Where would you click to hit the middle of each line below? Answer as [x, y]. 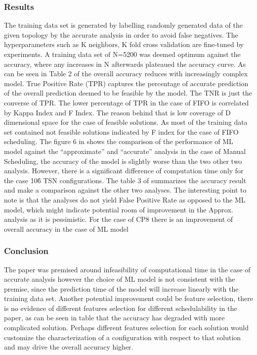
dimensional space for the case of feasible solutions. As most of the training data [126, 122]
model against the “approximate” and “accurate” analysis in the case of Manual [125, 151]
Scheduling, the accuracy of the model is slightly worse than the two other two [123, 161]
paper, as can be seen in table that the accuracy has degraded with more [114, 318]
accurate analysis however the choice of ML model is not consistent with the [120, 279]
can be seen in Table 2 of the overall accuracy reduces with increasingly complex [126, 74]
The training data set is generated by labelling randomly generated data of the [123, 25]
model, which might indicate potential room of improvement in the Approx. [119, 209]
